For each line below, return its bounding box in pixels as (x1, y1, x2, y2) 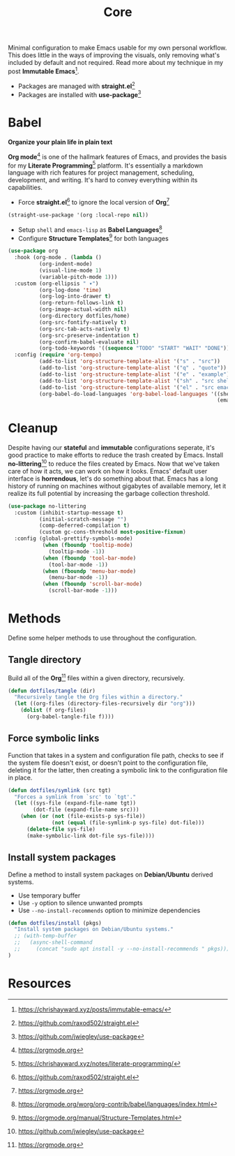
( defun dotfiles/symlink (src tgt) (8, 786, 112, 793)
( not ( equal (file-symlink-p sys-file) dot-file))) (52, 819, 205, 826)
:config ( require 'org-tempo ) (14, 351, 102, 358)
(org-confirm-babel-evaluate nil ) (38, 338, 139, 346)
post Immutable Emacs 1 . (8, 66, 79, 75)
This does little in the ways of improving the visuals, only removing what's (8, 51, 220, 59)
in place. (8, 773, 33, 782)
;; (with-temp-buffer (14, 932, 77, 939)
